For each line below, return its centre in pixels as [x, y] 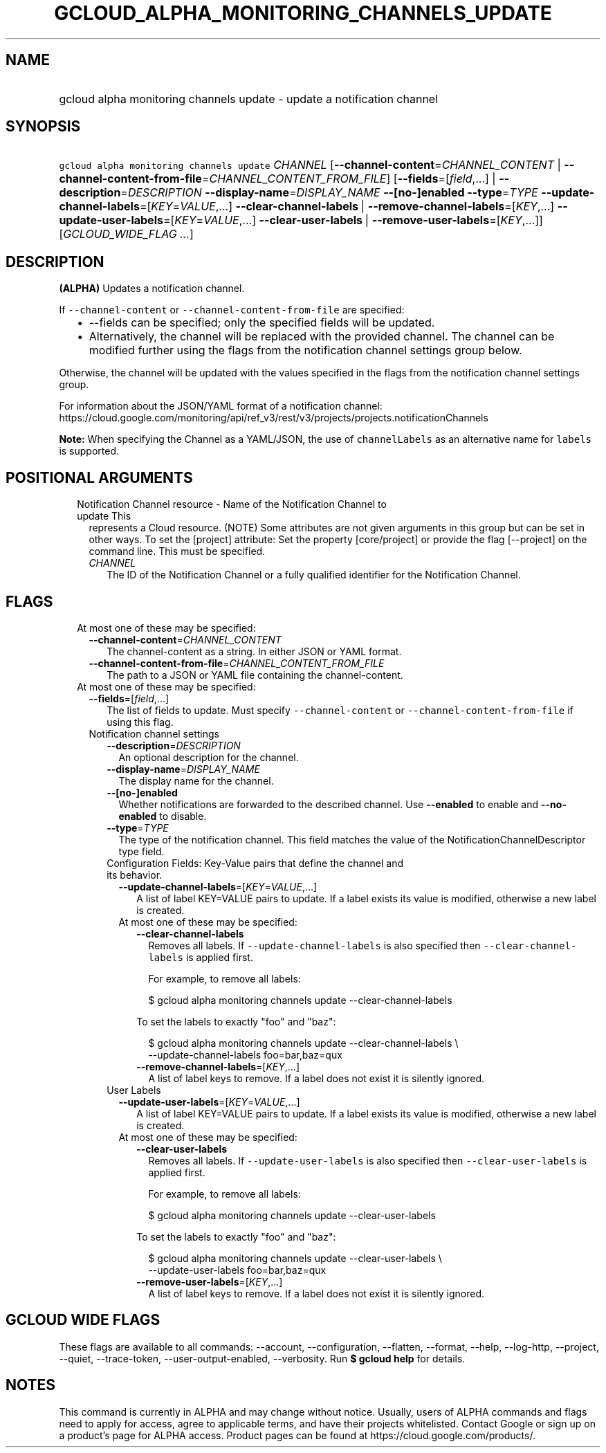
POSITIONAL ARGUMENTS [99, 477]
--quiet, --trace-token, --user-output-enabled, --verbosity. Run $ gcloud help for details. [262, 1358]
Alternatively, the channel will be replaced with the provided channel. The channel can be [322, 337]
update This [104, 516]
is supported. [89, 451]
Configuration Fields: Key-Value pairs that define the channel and [255, 863]
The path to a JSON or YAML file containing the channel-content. [255, 675]
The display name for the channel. [196, 780]
